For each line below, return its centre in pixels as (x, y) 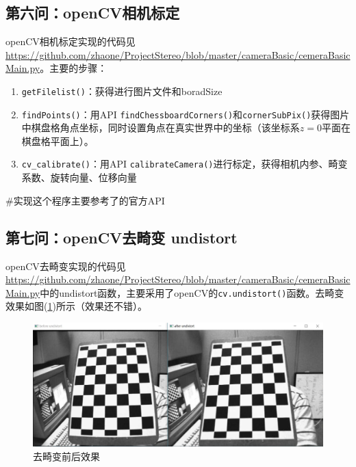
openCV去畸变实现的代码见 (66, 266)
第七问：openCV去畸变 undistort (122, 237)
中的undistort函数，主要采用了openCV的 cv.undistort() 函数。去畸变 (192, 292)
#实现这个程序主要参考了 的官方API (85, 200)
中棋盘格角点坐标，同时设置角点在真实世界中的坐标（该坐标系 (161, 128)
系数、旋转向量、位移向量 (79, 177)
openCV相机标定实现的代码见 (71, 41)
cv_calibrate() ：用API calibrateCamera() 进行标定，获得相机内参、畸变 (185, 164)
